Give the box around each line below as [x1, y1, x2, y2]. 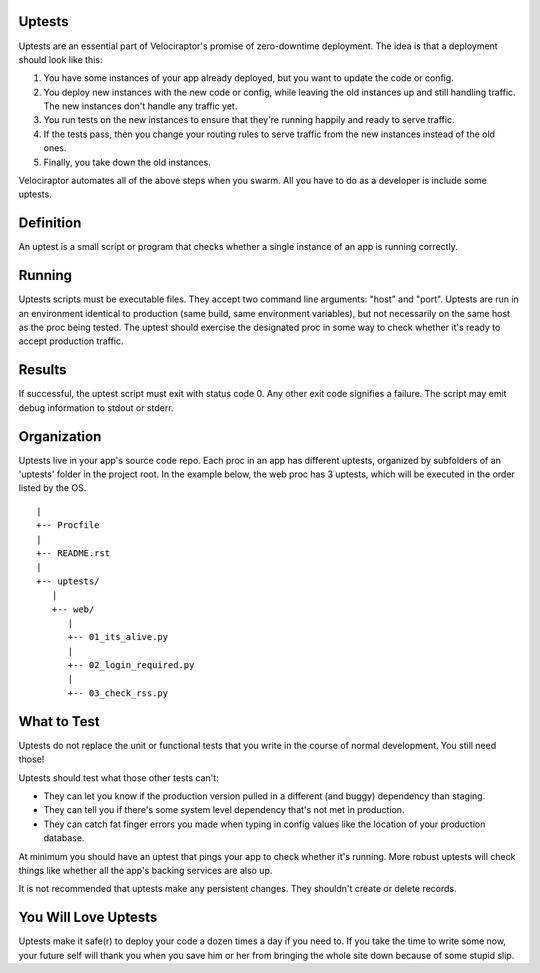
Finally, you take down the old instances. [43, 156, 212, 168]
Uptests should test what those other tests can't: [18, 771, 219, 784]
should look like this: [18, 53, 103, 65]
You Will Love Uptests [18, 909, 158, 926]
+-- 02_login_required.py [67, 660, 195, 671]
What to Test [18, 713, 100, 730]
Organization [18, 428, 102, 445]
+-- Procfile [36, 520, 100, 531]
